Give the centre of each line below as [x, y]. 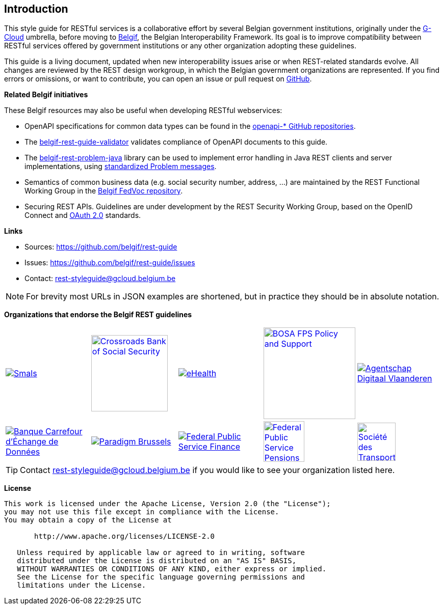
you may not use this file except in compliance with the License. [142, 512]
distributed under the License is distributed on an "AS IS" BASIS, [157, 561]
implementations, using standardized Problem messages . [121, 167]
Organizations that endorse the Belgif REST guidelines [98, 315]
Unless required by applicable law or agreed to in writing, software [161, 553]
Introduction [36, 9]
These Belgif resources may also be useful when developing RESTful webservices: [143, 110]
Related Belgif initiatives [46, 95]
